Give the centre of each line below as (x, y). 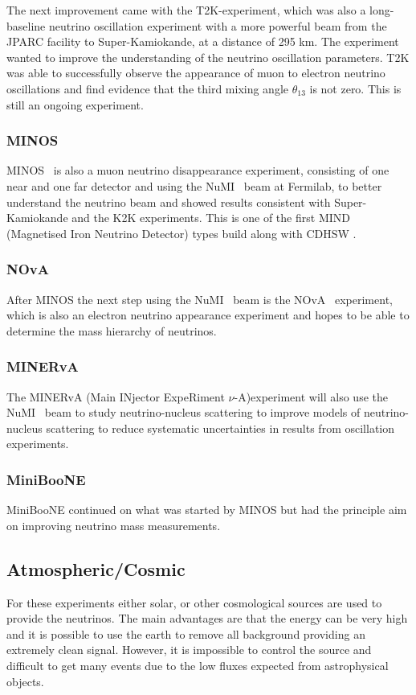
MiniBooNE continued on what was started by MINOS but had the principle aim (207, 510)
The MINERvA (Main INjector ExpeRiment (116, 396)
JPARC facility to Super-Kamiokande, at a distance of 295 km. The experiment (203, 41)
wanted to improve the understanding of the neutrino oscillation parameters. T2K (208, 57)
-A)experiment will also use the (311, 396)
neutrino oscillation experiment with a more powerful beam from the (218, 25)
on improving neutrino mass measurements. (114, 525)
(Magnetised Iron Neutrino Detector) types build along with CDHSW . (181, 233)
